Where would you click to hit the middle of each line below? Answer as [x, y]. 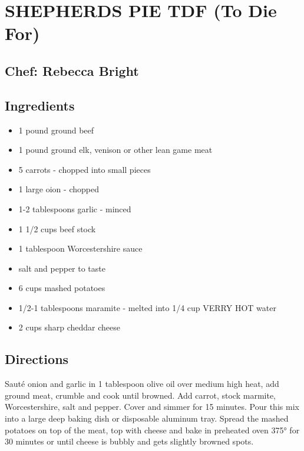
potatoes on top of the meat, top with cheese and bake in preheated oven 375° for [152, 430]
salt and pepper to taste [62, 268]
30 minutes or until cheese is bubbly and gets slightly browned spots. [129, 441]
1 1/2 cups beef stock [57, 228]
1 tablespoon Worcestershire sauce [80, 248]
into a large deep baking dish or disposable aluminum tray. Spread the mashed [147, 418]
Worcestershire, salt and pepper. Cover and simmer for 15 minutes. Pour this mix [152, 407]
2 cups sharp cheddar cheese [69, 327]
